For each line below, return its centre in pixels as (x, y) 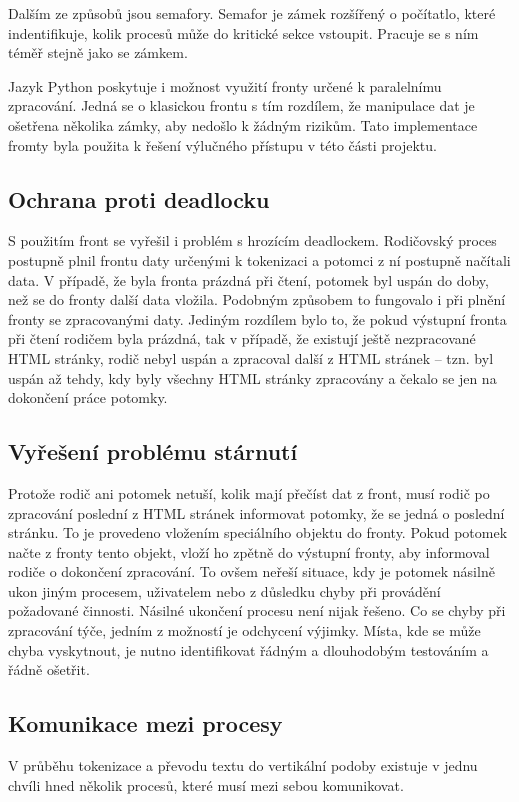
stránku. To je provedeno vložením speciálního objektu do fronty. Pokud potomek (258, 532)
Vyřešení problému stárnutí (153, 451)
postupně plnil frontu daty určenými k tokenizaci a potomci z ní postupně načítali (259, 259)
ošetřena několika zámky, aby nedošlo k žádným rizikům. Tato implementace (243, 124)
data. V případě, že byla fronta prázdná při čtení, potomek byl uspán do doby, (248, 279)
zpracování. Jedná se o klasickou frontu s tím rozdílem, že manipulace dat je (241, 105)
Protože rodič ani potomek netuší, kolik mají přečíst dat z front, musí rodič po (249, 492)
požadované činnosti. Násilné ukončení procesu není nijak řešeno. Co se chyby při (257, 610)
